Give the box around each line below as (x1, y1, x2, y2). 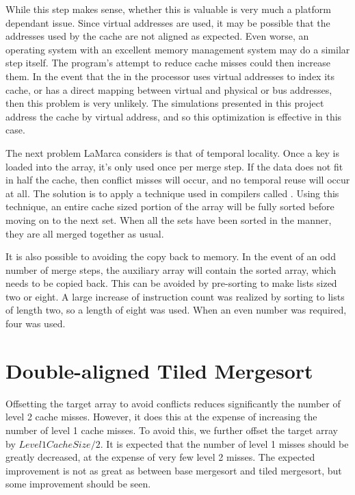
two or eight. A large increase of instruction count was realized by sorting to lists (5, 289, 345, 303)
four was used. (5, 316, 66, 331)
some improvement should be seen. (5, 477, 151, 491)
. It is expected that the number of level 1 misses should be (100, 436, 349, 450)
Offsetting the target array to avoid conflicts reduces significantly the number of (5, 396, 341, 410)
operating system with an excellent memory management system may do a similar (5, 42, 350, 56)
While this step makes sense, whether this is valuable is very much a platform (5, 2, 331, 16)
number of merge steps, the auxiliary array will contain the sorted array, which (5, 262, 337, 277)
